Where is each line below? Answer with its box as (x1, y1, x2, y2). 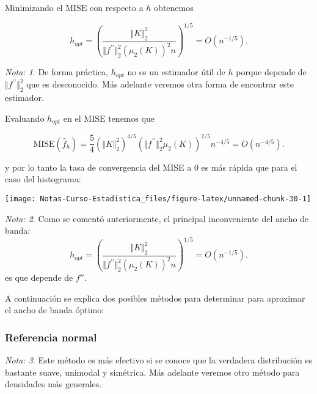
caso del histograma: (5, 173, 81, 185)
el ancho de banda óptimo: (5, 303, 104, 316)
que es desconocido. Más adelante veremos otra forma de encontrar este (26, 78, 294, 91)
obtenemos (154, 1, 194, 13)
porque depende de (236, 65, 307, 78)
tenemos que (108, 111, 155, 124)
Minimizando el (5, 1, 63, 13)
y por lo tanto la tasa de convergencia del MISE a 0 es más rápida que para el (5, 160, 297, 173)
